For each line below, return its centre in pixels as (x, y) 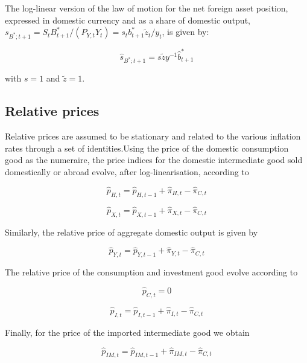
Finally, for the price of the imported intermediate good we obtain (127, 332)
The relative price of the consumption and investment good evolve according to (151, 272)
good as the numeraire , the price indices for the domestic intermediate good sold (154, 160)
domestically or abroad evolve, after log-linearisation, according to (127, 171)
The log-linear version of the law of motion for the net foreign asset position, (147, 8)
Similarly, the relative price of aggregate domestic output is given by (131, 232)
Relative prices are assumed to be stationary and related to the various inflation (153, 136)
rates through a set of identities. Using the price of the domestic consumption (147, 148)
